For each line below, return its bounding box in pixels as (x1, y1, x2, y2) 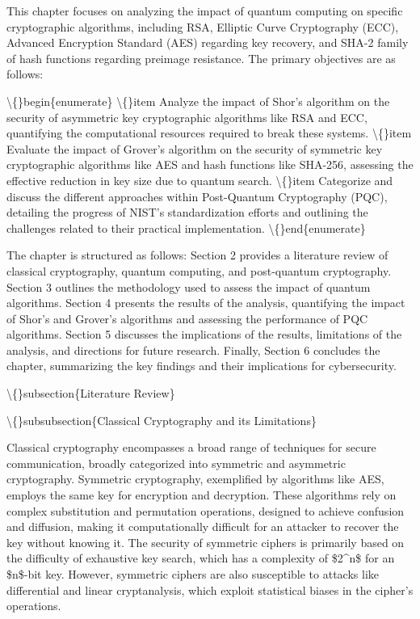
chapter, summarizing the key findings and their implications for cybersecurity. (6, 357, 397, 374)
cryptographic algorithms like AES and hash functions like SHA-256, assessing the (6, 156, 414, 173)
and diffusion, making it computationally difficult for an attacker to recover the (6, 518, 399, 535)
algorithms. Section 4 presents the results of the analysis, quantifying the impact (6, 294, 405, 311)
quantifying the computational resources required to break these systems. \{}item (6, 124, 412, 141)
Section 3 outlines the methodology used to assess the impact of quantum (6, 278, 371, 295)
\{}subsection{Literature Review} (6, 385, 175, 402)
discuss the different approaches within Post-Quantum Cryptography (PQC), (6, 187, 388, 204)
